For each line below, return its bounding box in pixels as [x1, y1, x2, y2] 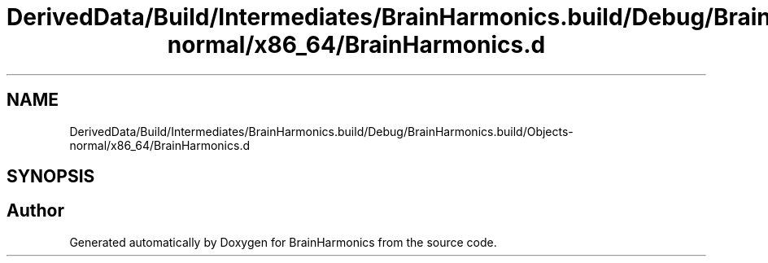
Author [7, 200, 64, 221]
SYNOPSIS [7, 166, 95, 187]
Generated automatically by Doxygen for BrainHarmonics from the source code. [69, 235, 497, 249]
